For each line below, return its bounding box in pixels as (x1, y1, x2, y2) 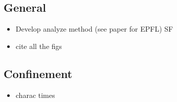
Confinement (4, 65, 73, 81)
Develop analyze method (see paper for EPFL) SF (15, 23, 173, 34)
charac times (15, 89, 55, 100)
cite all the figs (15, 40, 62, 51)
